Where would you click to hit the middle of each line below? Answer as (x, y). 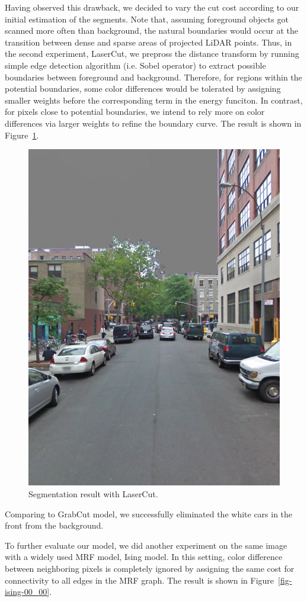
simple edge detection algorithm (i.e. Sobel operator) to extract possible (135, 65)
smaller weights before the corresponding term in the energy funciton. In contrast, (154, 100)
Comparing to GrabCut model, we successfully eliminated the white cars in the (149, 514)
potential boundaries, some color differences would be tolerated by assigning (143, 88)
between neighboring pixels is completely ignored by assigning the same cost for (150, 568)
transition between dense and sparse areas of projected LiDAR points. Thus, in (148, 42)
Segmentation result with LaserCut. (93, 494)
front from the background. (54, 525)
